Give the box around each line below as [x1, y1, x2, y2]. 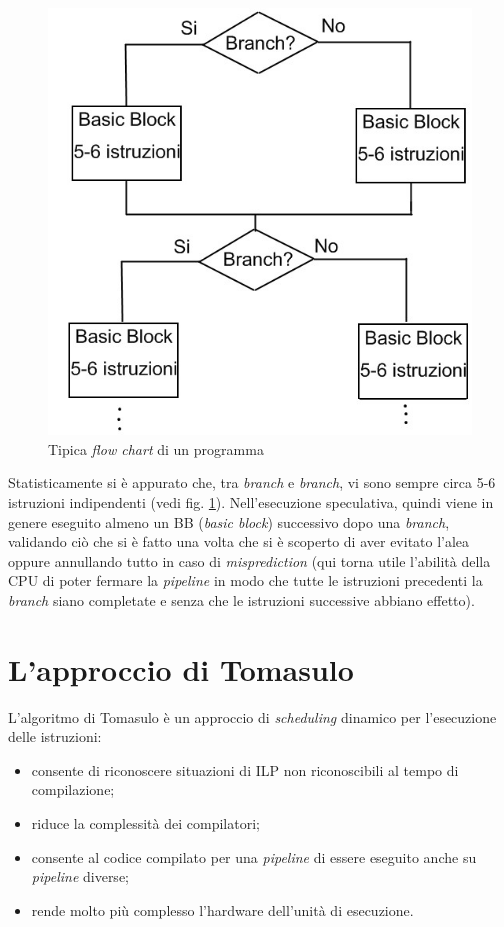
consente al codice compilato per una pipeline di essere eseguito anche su [31, 846, 477, 867]
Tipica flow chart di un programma [48, 438, 264, 459]
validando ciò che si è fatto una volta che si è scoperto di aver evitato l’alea [8, 531, 470, 552]
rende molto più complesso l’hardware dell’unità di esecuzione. [31, 899, 414, 920]
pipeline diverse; [31, 866, 129, 887]
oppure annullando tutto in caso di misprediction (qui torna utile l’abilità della [8, 550, 491, 571]
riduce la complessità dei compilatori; [31, 812, 260, 833]
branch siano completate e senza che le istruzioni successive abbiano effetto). [8, 589, 475, 610]
